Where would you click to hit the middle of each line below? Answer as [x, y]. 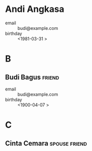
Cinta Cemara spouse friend [46, 143]
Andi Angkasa [35, 9]
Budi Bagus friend [32, 77]
